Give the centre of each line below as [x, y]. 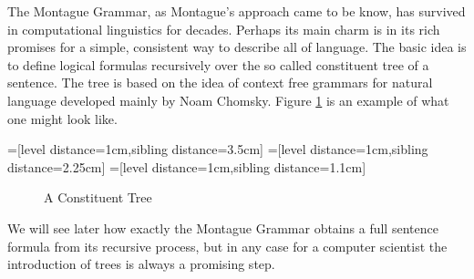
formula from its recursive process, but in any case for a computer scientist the [227, 246]
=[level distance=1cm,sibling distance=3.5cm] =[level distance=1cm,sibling [218, 149]
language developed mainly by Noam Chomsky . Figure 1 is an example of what [228, 100]
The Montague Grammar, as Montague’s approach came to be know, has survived [237, 11]
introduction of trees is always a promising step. [141, 264]
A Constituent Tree [98, 197]
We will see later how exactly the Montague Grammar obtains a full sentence [223, 227]
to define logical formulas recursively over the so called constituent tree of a [218, 64]
